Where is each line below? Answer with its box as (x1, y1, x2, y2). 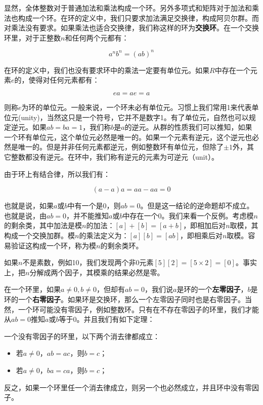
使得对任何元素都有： (28, 75, 100, 85)
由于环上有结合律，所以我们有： (4, 168, 110, 179)
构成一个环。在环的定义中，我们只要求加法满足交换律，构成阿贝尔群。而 (18, 12, 259, 23)
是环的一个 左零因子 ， (177, 284, 248, 294)
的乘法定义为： (79, 230, 129, 240)
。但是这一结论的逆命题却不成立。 (140, 200, 254, 211)
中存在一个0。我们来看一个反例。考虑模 (122, 210, 254, 220)
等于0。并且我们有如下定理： (59, 314, 155, 324)
